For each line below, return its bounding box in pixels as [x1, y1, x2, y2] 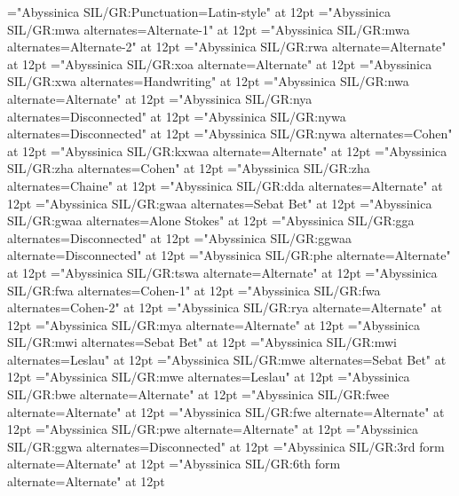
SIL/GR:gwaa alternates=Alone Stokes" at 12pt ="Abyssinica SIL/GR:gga [7, 211, 415, 230]
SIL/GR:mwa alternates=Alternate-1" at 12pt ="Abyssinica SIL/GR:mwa [7, 20, 410, 38]
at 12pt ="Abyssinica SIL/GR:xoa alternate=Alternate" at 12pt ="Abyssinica [7, 54, 432, 73]
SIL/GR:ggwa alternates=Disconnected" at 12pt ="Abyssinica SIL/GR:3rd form [7, 437, 445, 455]
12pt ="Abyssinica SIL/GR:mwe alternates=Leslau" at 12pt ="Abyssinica [7, 367, 410, 386]
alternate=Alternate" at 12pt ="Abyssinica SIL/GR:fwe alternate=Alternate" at [7, 402, 445, 421]
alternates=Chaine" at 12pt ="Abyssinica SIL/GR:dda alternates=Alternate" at [7, 176, 443, 194]
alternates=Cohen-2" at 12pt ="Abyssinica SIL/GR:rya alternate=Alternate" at [7, 298, 442, 317]
